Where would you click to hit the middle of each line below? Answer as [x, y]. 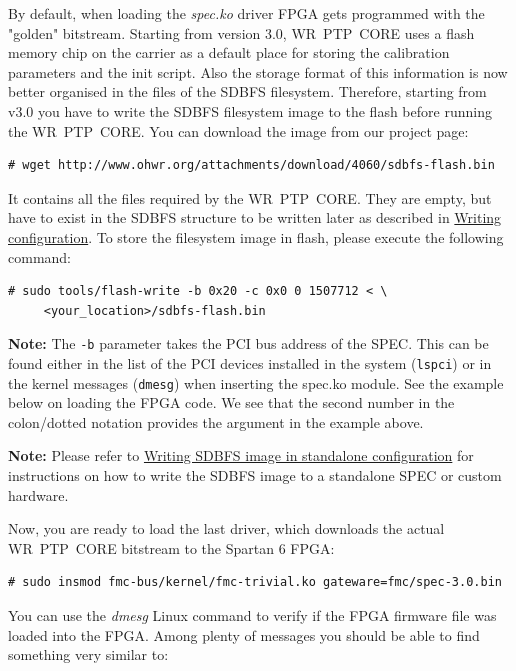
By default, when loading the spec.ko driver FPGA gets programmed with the [246, 13]
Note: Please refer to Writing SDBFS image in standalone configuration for [241, 455]
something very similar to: [88, 654]
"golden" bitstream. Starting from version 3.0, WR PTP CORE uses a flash [241, 32]
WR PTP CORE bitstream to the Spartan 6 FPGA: [171, 547]
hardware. [38, 494]
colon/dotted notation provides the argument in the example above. [216, 421]
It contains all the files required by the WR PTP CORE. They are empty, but [250, 197]
